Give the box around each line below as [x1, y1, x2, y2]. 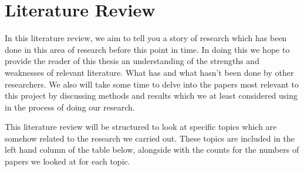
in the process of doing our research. [5, 100, 135, 113]
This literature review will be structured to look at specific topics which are [5, 120, 277, 133]
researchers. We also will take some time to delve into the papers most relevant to [5, 78, 299, 90]
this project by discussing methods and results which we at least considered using [5, 89, 298, 102]
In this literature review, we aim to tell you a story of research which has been [5, 32, 287, 44]
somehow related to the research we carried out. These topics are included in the [5, 132, 295, 144]
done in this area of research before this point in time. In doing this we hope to [5, 43, 290, 55]
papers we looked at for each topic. [5, 155, 130, 167]
